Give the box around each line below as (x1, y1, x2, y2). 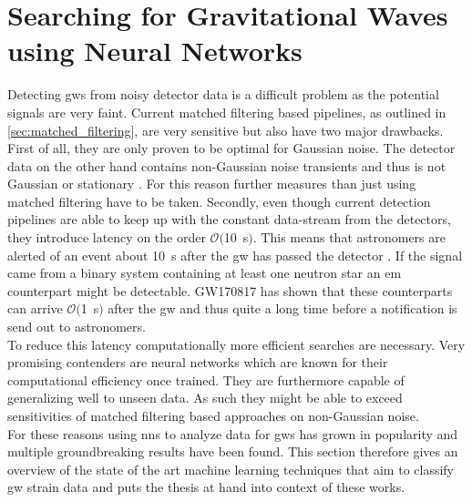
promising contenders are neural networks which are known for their (7, 353, 388, 372)
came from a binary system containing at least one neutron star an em (7, 263, 402, 282)
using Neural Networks (7, 32, 303, 69)
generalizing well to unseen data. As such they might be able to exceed (7, 388, 403, 407)
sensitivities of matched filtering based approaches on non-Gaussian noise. (7, 406, 419, 425)
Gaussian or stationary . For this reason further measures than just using (7, 174, 416, 193)
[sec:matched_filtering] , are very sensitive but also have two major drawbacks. (7, 120, 444, 139)
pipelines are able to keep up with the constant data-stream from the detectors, (7, 210, 451, 229)
